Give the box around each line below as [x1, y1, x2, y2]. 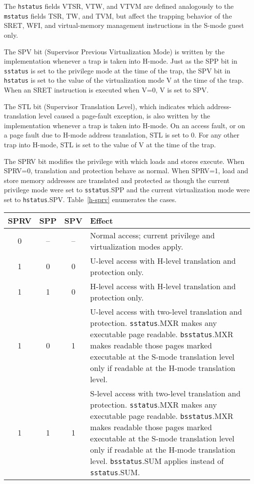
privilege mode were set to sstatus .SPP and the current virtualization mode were [4, 184, 250, 195]
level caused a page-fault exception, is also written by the [38, 111, 210, 121]
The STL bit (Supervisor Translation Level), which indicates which [4, 101, 205, 111]
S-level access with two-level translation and [90, 387, 241, 399]
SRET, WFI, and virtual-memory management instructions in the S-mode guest [4, 20, 244, 30]
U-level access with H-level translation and [90, 254, 236, 266]
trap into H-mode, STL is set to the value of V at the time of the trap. [4, 139, 216, 149]
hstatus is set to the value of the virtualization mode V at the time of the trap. [4, 75, 244, 85]
